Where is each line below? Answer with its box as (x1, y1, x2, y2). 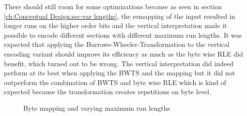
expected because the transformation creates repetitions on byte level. (4, 87, 211, 97)
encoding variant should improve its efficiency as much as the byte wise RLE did (4, 48, 243, 58)
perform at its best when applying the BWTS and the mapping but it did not (4, 68, 235, 78)
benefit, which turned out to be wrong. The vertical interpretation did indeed (4, 58, 233, 68)
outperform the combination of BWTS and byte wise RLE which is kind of (4, 77, 226, 87)
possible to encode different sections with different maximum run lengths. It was (4, 29, 242, 40)
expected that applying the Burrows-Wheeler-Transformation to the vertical (4, 39, 230, 49)
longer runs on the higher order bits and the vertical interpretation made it (4, 20, 227, 30)
